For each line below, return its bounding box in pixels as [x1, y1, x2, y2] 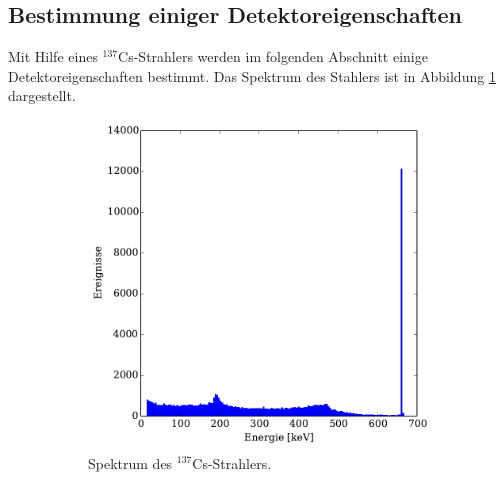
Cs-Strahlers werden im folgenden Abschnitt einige [118, 46, 428, 67]
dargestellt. [8, 85, 76, 106]
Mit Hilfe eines [8, 46, 98, 67]
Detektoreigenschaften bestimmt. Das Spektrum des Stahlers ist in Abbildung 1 [8, 65, 496, 86]
